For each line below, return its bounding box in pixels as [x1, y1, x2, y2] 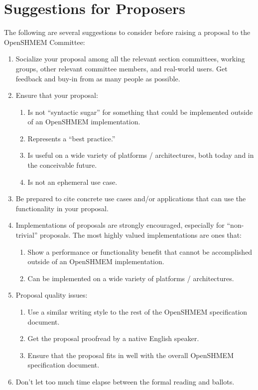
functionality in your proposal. [15, 203, 109, 213]
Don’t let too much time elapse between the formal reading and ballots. [15, 376, 235, 387]
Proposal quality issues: [15, 290, 88, 300]
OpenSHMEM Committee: [4, 36, 85, 47]
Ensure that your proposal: [15, 90, 98, 100]
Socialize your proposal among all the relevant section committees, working [15, 53, 245, 64]
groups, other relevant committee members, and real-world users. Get [15, 63, 228, 73]
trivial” [15, 230, 38, 240]
